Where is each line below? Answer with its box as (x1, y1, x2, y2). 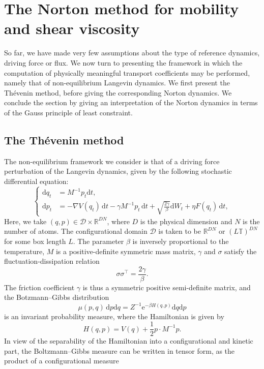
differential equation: (4, 175, 69, 186)
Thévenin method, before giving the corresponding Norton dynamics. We (4, 87, 232, 98)
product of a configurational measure (4, 355, 119, 366)
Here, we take (4, 216, 47, 226)
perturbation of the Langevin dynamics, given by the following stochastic (4, 166, 232, 176)
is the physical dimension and (140, 216, 232, 226)
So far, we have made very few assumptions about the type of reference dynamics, (4, 47, 260, 58)
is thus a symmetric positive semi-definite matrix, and (82, 282, 251, 292)
